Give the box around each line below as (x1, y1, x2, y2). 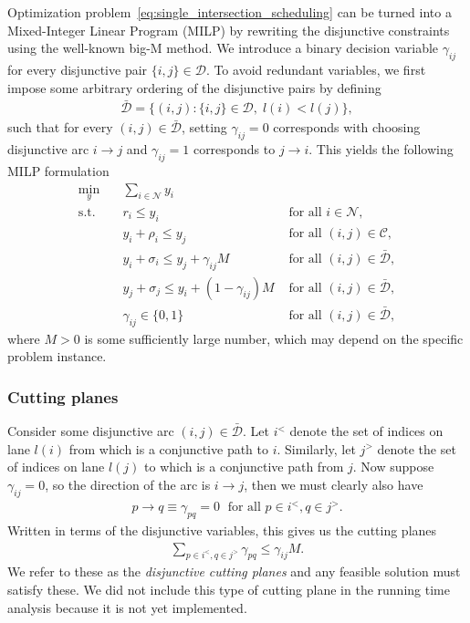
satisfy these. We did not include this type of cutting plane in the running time (7, 579, 450, 598)
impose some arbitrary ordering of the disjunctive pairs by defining (7, 78, 381, 97)
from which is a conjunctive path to (68, 439, 269, 458)
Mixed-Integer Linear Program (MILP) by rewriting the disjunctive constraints (7, 20, 450, 39)
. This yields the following (308, 140, 454, 159)
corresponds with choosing (273, 118, 421, 137)
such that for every (7, 118, 113, 137)
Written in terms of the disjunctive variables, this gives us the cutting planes (7, 520, 437, 539)
